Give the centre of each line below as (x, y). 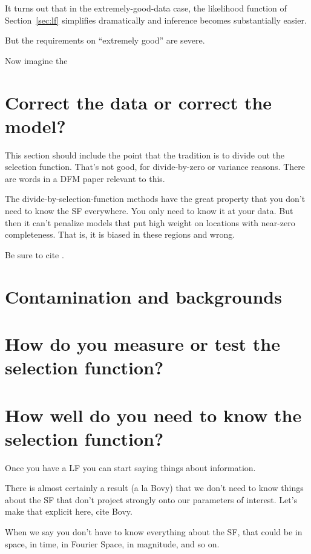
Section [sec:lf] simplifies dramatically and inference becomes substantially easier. (156, 20)
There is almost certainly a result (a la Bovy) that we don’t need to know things (154, 488)
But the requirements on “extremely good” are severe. (105, 40)
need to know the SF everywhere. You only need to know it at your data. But (149, 211)
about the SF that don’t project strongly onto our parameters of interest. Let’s (151, 499)
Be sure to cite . (34, 254)
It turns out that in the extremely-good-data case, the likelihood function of (146, 8)
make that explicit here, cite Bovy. (69, 511)
